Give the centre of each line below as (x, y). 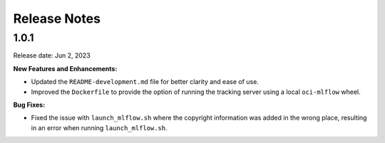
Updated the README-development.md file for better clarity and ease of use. (145, 82)
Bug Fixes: (29, 105)
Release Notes (57, 18)
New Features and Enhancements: (65, 68)
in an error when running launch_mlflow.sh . (99, 127)
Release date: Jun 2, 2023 (52, 55)
